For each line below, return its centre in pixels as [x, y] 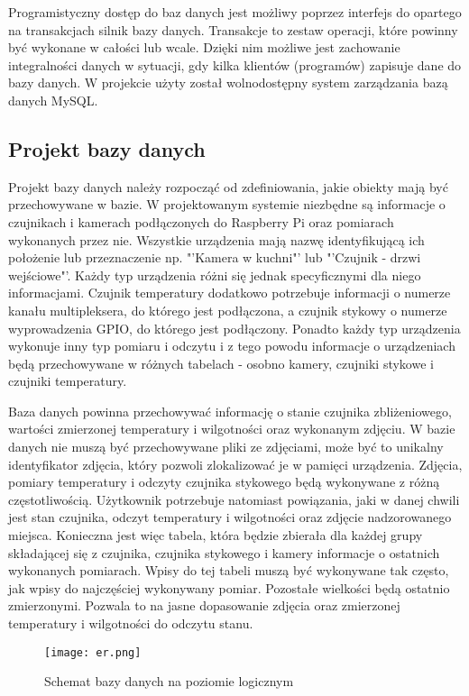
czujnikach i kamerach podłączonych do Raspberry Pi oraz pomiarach [201, 221]
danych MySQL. [53, 100]
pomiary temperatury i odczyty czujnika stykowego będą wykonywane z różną [224, 482]
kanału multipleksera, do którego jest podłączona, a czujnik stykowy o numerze [228, 310]
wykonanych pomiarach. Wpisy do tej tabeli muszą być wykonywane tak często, [229, 570]
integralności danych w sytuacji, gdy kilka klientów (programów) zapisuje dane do [235, 64]
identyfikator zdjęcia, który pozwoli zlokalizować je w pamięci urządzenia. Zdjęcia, [235, 464]
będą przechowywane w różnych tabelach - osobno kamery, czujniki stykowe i [221, 363]
